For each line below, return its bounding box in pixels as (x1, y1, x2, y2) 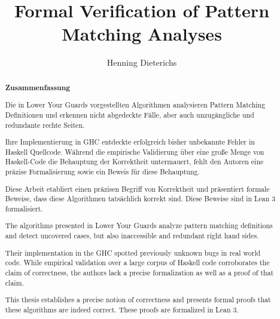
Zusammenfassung (5, 82, 71, 93)
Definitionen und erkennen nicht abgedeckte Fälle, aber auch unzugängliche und (5, 109, 254, 119)
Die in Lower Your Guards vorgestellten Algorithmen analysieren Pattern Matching (5, 100, 266, 110)
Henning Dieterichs (106, 56, 177, 69)
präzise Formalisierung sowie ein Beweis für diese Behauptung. (5, 167, 200, 177)
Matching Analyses (62, 22, 222, 46)
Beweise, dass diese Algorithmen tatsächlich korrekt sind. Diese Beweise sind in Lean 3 (5, 194, 276, 204)
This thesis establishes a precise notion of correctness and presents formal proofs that (5, 295, 271, 305)
